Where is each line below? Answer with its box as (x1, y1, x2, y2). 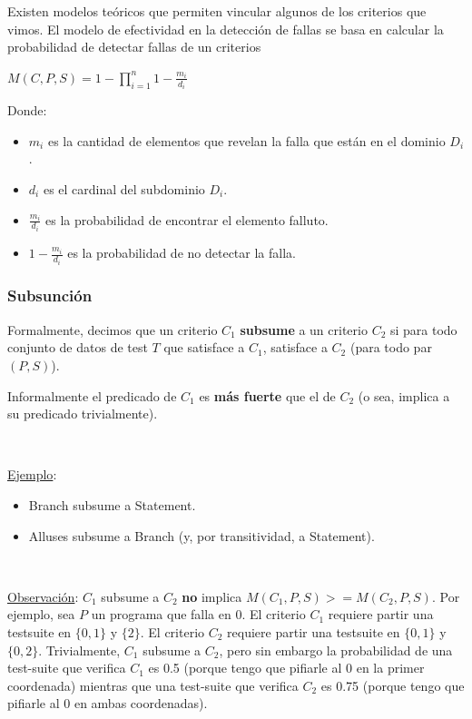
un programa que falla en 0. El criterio (91, 605, 306, 624)
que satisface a (163, 338, 245, 357)
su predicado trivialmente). (7, 404, 158, 423)
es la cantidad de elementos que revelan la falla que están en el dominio (47, 131, 446, 150)
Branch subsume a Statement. (28, 495, 196, 514)
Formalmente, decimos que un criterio (7, 320, 218, 339)
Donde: (7, 101, 47, 120)
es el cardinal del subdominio (43, 180, 205, 199)
